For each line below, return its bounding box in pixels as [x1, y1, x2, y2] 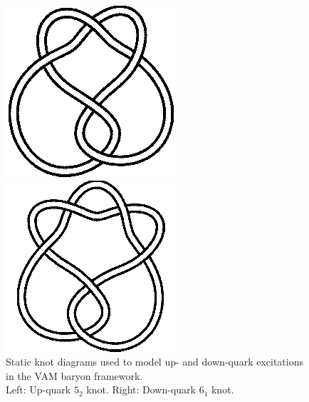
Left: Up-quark [6, 382, 71, 397]
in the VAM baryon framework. [6, 368, 143, 383]
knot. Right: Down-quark [86, 382, 196, 397]
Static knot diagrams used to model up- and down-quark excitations [6, 354, 303, 369]
